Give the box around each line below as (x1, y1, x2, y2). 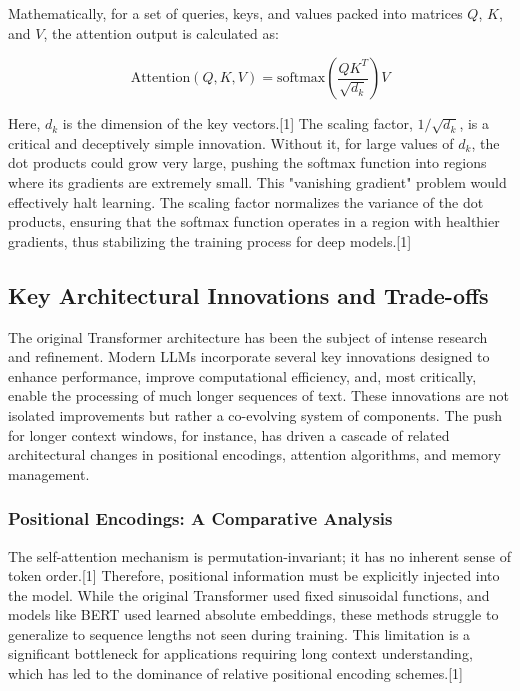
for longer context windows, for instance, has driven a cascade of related (8, 424, 450, 445)
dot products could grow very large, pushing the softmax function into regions (8, 152, 487, 173)
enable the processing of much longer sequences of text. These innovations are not (8, 385, 510, 406)
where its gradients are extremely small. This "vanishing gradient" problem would (8, 171, 507, 192)
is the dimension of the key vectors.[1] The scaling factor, (62, 113, 413, 134)
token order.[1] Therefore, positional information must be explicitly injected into (8, 565, 500, 586)
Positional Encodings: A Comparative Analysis (8, 506, 393, 531)
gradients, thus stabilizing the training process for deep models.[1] (8, 230, 412, 251)
